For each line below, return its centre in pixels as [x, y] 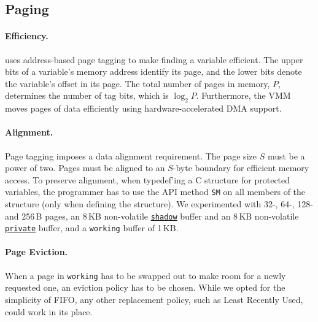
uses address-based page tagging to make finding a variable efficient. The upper [154, 59]
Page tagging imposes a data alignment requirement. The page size [131, 155]
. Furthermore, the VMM [243, 95]
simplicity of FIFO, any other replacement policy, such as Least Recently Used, [154, 299]
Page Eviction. [37, 252]
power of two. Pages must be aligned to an [85, 168]
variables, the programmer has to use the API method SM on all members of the [155, 192]
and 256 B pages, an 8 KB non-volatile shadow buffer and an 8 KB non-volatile [152, 216]
